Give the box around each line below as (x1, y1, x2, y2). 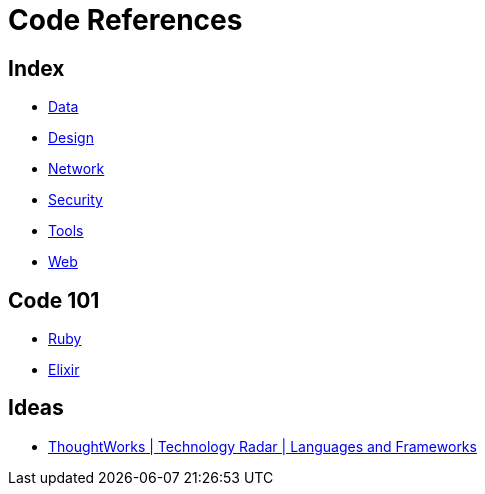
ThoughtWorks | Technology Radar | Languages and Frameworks (48, 437, 477, 455)
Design (48, 129, 94, 147)
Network (48, 160, 105, 178)
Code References (8, 3, 243, 37)
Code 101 (8, 287, 100, 313)
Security (48, 191, 103, 209)
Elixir (48, 361, 80, 379)
